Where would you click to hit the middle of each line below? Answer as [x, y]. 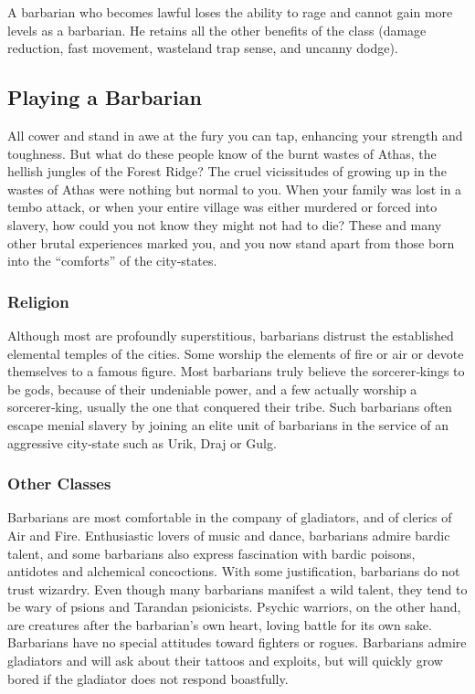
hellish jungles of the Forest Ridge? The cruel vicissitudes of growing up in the [227, 171]
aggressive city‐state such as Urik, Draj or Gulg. [142, 442]
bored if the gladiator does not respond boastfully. [148, 678]
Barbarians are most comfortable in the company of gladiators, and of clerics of [230, 517]
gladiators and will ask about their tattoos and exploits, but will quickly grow [225, 661]
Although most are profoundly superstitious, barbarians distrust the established [231, 335]
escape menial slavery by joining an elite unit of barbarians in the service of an [228, 424]
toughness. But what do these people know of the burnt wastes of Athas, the [222, 153]
